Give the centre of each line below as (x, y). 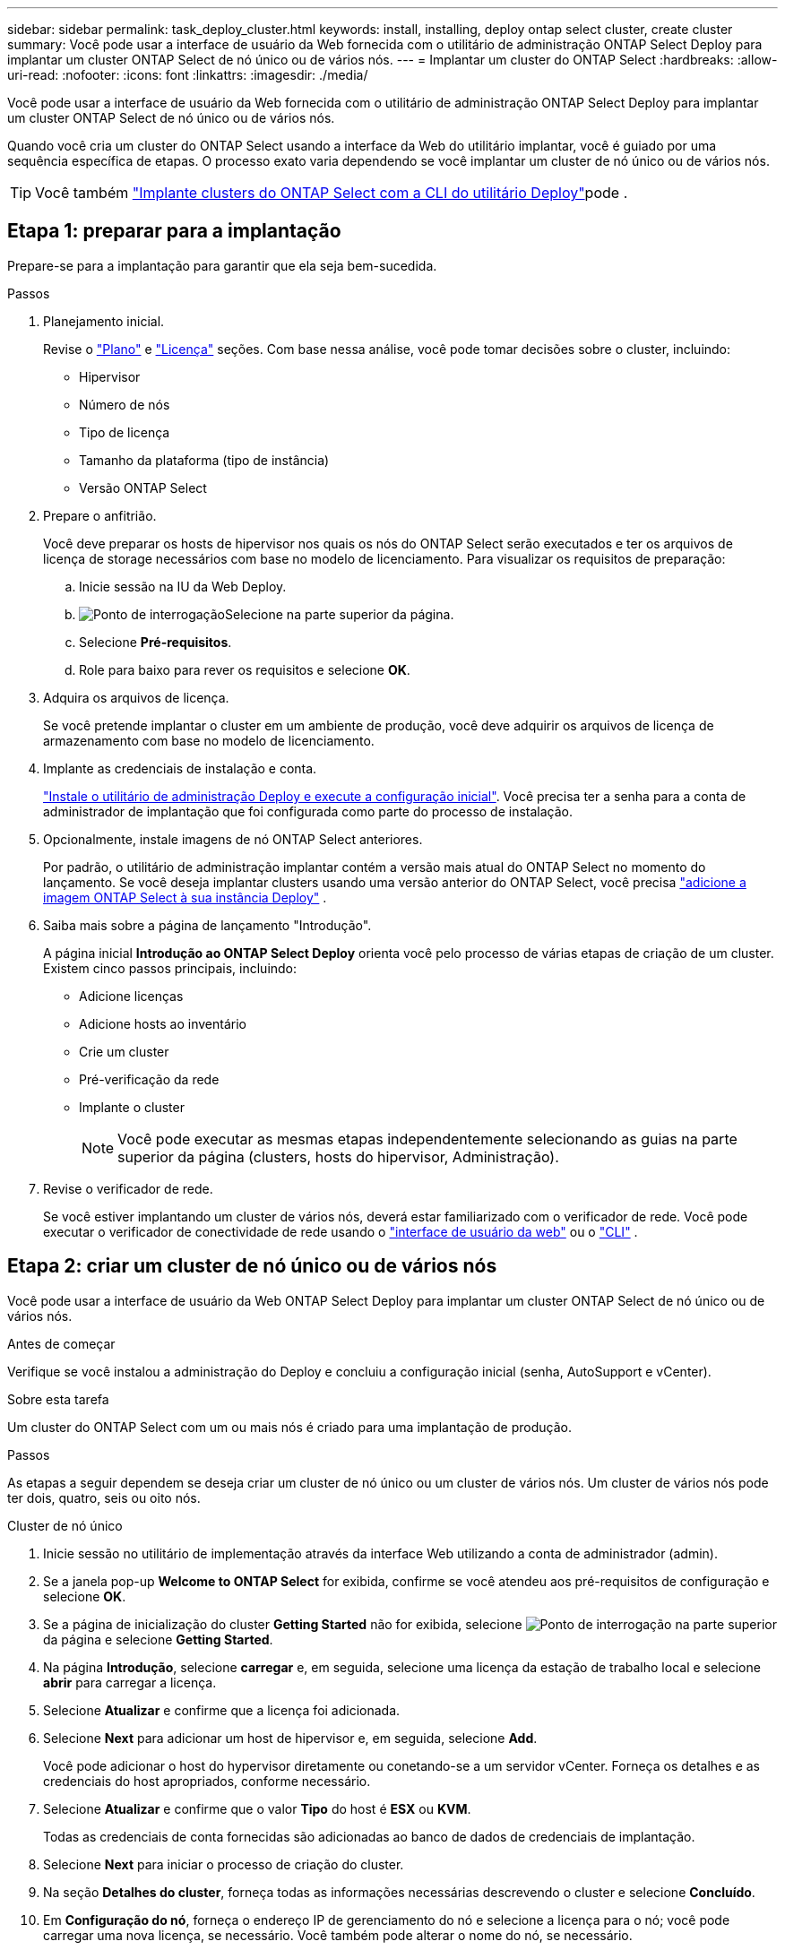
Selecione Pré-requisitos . (155, 642)
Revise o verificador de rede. (128, 1188)
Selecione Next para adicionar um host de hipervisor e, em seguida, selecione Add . (290, 1738)
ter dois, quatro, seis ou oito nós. (104, 1497)
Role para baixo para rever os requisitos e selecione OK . (245, 669)
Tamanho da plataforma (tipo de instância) (204, 460)
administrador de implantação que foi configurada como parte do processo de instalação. (308, 811)
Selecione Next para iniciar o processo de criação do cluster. (224, 1864)
